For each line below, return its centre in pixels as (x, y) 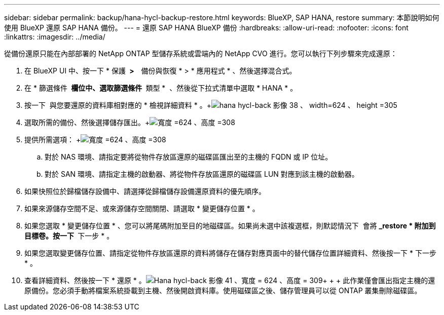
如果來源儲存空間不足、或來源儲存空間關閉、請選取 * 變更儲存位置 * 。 (142, 208)
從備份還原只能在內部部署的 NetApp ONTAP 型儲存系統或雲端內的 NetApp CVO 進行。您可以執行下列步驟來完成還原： (201, 53)
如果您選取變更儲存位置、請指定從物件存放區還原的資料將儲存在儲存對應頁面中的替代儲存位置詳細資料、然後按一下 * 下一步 (230, 253)
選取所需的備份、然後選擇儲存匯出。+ (87, 122)
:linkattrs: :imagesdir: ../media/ (55, 37)
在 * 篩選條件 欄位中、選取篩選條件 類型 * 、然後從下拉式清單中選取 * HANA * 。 (161, 88)
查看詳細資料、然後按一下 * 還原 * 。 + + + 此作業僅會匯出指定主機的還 (230, 280)
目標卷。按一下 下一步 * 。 (69, 236)
